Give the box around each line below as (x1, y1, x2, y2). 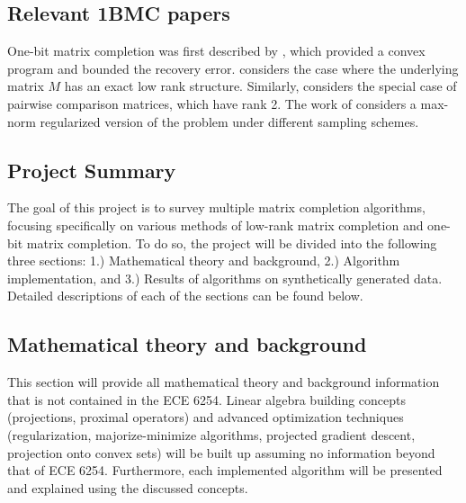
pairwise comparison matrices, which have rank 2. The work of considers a (7, 94, 417, 112)
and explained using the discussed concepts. (7, 478, 248, 497)
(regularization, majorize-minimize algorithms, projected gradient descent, (7, 425, 416, 444)
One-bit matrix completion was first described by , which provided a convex (7, 41, 426, 60)
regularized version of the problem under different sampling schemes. (40, 112, 419, 130)
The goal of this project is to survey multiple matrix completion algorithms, (7, 198, 426, 217)
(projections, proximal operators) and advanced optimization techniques (7, 408, 404, 427)
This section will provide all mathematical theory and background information (7, 373, 440, 391)
